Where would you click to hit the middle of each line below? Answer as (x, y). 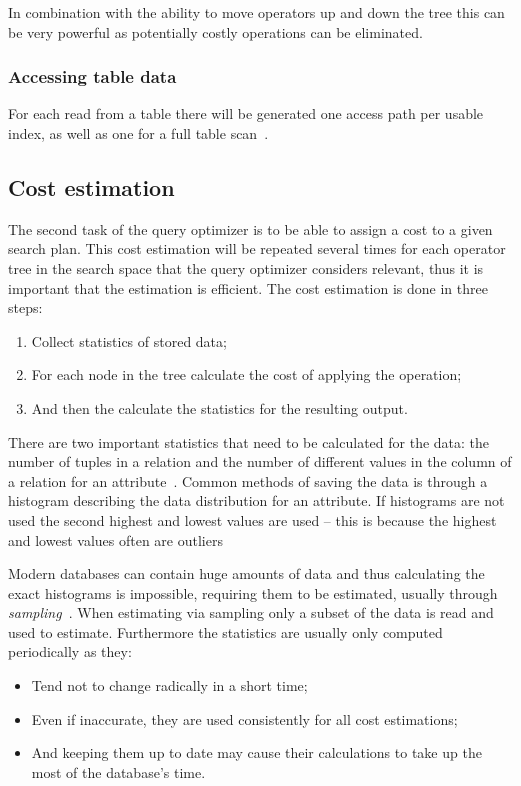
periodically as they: (70, 651)
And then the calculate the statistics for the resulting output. (219, 407)
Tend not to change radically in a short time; (169, 685)
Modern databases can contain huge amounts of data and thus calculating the (246, 573)
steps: (25, 307)
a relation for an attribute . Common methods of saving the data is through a (248, 480)
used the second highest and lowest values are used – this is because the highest (252, 519)
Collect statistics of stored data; (129, 340)
